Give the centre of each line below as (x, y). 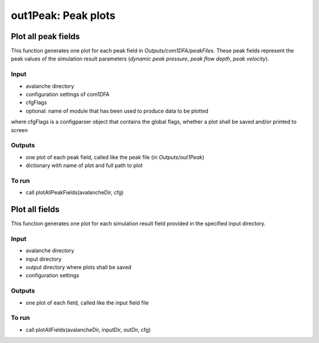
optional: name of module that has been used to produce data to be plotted (117, 111)
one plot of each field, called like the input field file (87, 303)
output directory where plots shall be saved (79, 267)
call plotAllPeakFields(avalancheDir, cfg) (75, 193)
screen (19, 130)
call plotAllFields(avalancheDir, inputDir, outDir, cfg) (88, 329)
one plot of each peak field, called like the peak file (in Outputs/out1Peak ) (115, 157)
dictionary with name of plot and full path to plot (84, 165)
